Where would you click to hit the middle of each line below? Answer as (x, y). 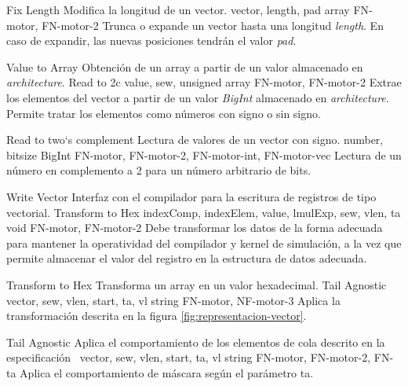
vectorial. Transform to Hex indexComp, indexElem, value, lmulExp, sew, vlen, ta (204, 212)
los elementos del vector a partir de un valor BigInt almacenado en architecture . (198, 97)
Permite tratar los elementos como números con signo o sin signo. (164, 113)
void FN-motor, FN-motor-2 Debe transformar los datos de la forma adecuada (195, 228)
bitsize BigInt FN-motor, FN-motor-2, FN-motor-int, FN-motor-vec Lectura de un (204, 154)
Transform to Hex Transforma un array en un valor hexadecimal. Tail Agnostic (197, 284)
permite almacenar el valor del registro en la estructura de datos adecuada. (187, 258)
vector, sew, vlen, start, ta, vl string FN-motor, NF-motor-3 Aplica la (173, 300)
